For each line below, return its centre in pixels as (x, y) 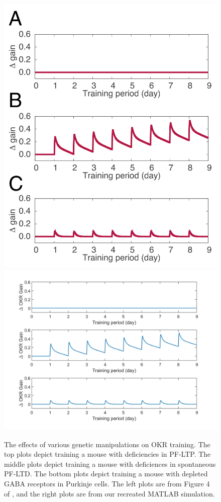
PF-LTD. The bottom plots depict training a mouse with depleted (106, 474)
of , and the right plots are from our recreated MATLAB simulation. (109, 493)
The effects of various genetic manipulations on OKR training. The (107, 444)
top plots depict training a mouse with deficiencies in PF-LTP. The (107, 454)
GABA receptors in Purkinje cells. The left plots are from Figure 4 (107, 483)
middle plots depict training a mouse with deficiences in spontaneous (110, 464)
